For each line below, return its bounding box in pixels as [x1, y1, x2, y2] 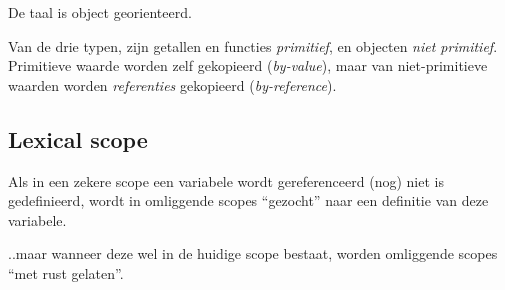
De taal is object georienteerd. [8, 2, 192, 22]
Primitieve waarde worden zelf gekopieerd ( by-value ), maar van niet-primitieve [8, 55, 488, 76]
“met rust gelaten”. [8, 262, 124, 283]
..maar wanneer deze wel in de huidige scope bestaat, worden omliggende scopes [8, 243, 498, 264]
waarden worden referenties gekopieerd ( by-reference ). [8, 74, 337, 95]
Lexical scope [8, 123, 148, 154]
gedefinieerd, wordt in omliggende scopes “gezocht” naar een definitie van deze [8, 190, 489, 211]
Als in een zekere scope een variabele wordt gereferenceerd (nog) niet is [8, 170, 444, 191]
